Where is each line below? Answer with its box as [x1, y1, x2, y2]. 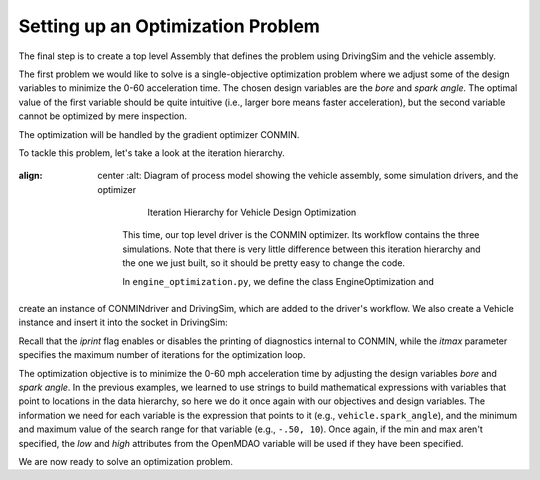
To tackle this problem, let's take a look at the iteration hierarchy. [18, 146, 285, 159]
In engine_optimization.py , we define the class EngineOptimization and [122, 275, 435, 287]
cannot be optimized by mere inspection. [18, 110, 188, 122]
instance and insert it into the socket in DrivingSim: [18, 316, 229, 329]
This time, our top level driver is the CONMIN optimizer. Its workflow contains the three [122, 229, 480, 241]
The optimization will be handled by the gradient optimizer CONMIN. [18, 128, 300, 140]
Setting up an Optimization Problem [18, 15, 320, 37]
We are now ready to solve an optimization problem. [18, 455, 234, 467]
